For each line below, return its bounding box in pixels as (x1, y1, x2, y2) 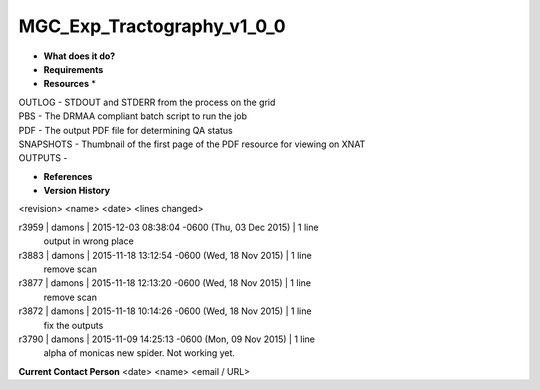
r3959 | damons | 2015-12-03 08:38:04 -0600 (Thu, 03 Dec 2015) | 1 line (18, 221, 319, 233)
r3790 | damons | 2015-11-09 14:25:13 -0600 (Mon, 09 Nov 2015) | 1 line (18, 333, 315, 345)
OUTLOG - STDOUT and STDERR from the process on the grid (18, 96, 276, 108)
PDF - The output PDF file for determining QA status (18, 124, 234, 136)
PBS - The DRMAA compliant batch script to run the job (18, 110, 248, 122)
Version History (43, 185, 110, 197)
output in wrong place (43, 235, 134, 247)
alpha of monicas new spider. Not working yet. (43, 347, 235, 359)
